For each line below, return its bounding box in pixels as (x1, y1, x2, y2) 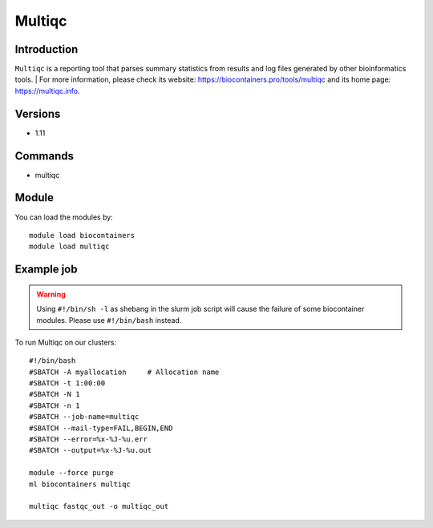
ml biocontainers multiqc (29, 479, 132, 489)
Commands (14, 149, 75, 163)
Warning (36, 289, 66, 299)
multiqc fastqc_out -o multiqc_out (29, 502, 169, 511)
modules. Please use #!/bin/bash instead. (36, 315, 182, 324)
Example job (14, 263, 78, 276)
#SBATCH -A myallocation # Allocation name (29, 367, 220, 377)
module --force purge (29, 469, 114, 478)
